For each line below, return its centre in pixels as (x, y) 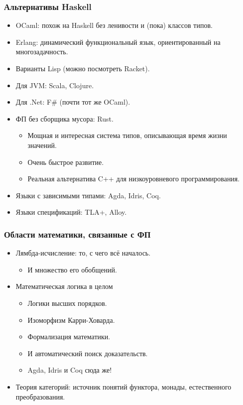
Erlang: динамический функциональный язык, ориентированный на (118, 42)
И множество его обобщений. (72, 269)
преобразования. (40, 396)
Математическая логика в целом (64, 286)
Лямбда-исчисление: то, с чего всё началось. (83, 253)
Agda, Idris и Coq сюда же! (70, 370)
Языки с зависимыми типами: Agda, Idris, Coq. (88, 195)
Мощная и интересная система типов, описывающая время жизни (127, 135)
